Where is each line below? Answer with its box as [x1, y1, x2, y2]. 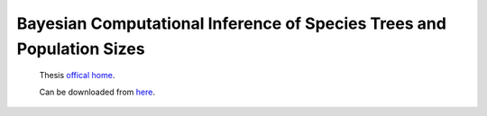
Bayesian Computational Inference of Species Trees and [16, 13, 446, 33]
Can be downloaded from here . [39, 86, 155, 97]
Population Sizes [16, 39, 145, 58]
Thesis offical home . [39, 70, 115, 81]
